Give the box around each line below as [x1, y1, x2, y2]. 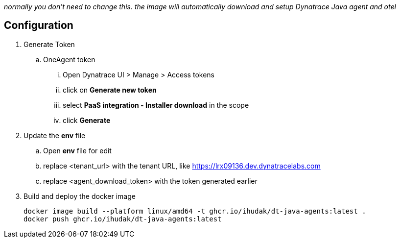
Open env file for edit [43, 146, 112, 155]
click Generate [63, 116, 111, 124]
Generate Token [24, 40, 75, 48]
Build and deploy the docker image [24, 192, 136, 200]
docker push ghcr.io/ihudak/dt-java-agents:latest [24, 215, 222, 223]
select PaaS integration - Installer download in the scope [63, 100, 249, 109]
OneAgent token [43, 55, 95, 64]
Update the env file [24, 131, 86, 140]
